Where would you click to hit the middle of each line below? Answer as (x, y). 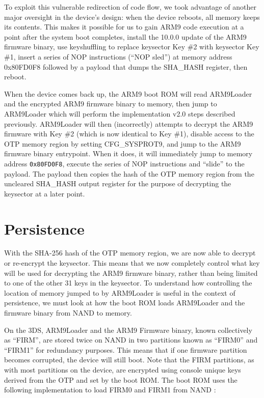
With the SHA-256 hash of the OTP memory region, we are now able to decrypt (130, 253)
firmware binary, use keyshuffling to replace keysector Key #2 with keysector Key (132, 47)
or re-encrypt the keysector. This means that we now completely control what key (132, 263)
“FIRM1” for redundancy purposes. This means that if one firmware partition (126, 349)
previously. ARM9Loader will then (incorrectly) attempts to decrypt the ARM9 (129, 123)
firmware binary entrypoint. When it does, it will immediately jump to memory (128, 153)
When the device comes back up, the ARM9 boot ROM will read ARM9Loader (128, 93)
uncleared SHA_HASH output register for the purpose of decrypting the (118, 183)
